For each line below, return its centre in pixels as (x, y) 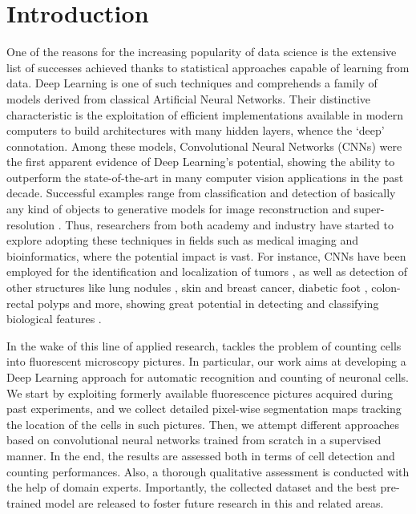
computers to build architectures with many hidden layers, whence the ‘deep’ (196, 130)
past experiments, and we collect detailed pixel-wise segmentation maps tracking (204, 409)
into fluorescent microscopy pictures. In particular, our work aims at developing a (206, 361)
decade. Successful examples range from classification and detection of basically (201, 193)
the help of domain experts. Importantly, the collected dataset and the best (192, 487)
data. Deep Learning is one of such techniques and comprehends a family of (192, 83)
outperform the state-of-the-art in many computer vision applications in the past (205, 177)
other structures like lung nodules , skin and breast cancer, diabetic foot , (187, 287)
